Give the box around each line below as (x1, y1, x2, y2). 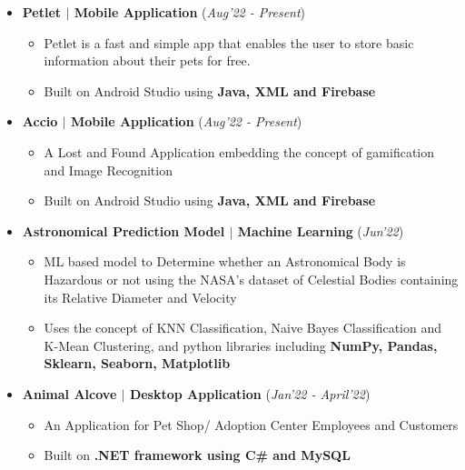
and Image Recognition (44, 160, 173, 179)
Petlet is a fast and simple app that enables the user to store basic (44, 33, 414, 52)
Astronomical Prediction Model (22, 221, 225, 240)
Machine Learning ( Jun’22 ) (237, 221, 404, 240)
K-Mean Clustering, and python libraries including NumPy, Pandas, (44, 335, 438, 355)
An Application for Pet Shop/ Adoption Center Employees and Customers (44, 415, 459, 434)
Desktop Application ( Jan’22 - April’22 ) (129, 384, 371, 403)
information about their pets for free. (44, 51, 251, 70)
